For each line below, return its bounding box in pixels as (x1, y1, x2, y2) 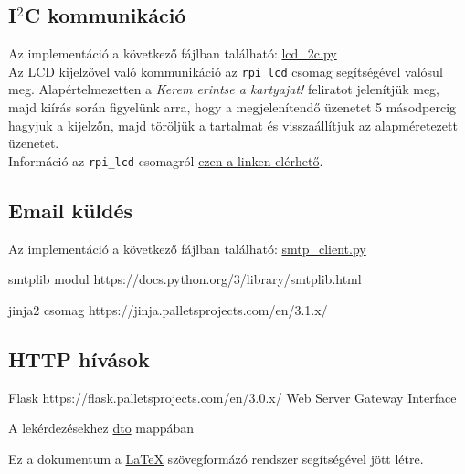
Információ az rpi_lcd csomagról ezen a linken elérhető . (8, 151, 323, 170)
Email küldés (8, 195, 133, 224)
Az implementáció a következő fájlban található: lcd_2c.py (8, 44, 337, 63)
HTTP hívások (8, 344, 150, 373)
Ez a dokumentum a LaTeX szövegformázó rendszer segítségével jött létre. (8, 448, 424, 468)
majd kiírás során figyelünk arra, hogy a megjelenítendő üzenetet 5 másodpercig (8, 98, 457, 117)
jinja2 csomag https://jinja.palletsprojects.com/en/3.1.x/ (8, 300, 328, 319)
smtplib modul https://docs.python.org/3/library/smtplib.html (8, 269, 362, 289)
